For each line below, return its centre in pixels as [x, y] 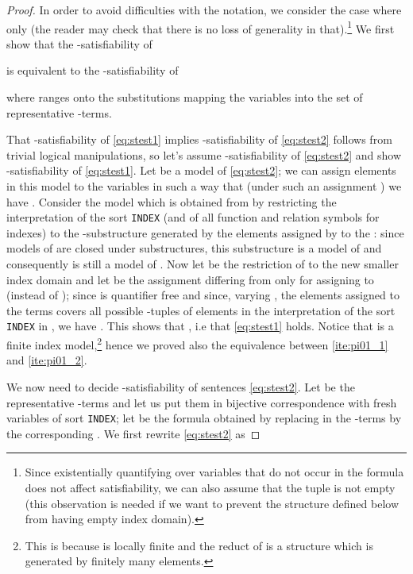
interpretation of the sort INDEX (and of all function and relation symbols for [193, 217]
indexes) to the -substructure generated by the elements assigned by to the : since [205, 232]
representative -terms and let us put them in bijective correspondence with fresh [202, 402]
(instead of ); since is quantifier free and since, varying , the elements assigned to [203, 295]
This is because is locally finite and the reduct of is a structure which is [199, 545]
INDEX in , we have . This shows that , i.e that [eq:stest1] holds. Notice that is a [200, 326]
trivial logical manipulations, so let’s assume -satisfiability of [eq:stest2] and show [204, 154]
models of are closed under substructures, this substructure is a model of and [194, 248]
